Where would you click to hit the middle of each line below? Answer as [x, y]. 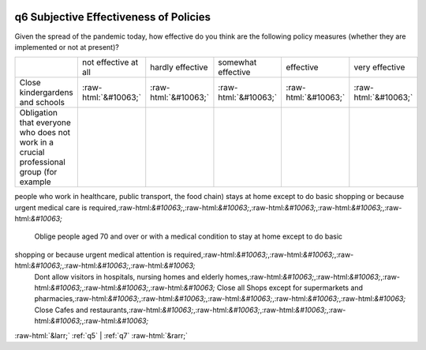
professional [43, 162]
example [35, 182]
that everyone [45, 122]
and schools [42, 103]
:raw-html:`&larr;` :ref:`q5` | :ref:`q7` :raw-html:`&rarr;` [101, 335]
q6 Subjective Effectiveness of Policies [112, 17]
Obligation [39, 113]
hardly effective [179, 67]
